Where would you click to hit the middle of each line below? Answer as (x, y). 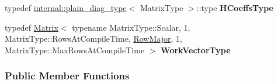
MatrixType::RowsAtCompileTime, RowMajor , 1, (93, 39)
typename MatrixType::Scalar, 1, (131, 27)
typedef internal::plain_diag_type (66, 8)
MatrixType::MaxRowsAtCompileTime (75, 50)
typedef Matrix (32, 27)
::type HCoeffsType (235, 8)
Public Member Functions (67, 76)
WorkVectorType (196, 50)
